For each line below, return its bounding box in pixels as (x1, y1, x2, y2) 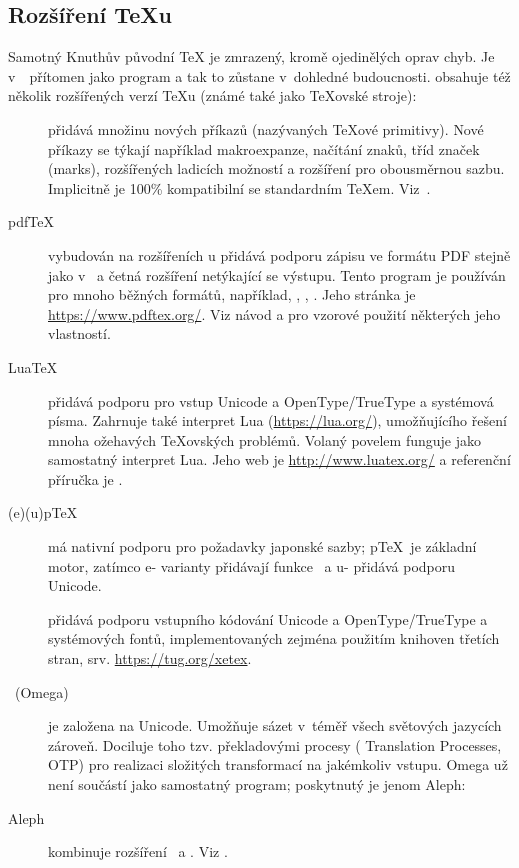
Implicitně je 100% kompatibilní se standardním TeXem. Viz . (48, 177, 431, 198)
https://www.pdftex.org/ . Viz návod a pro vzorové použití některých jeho (48, 303, 501, 324)
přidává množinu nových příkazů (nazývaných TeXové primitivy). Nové (48, 118, 484, 139)
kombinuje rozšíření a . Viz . (48, 841, 228, 862)
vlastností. (48, 323, 111, 344)
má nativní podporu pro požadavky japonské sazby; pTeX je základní (48, 536, 477, 557)
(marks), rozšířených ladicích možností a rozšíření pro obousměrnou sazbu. (48, 158, 505, 179)
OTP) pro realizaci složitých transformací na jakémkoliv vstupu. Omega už (48, 754, 508, 775)
